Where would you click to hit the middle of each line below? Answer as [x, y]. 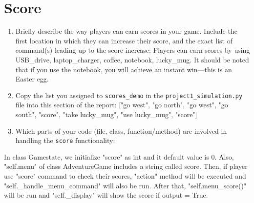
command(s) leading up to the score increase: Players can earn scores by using [133, 50]
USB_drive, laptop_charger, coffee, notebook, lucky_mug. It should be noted [132, 59]
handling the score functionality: [65, 140]
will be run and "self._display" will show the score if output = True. [106, 195]
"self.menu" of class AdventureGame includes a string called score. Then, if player [126, 166]
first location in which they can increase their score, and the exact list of [124, 40]
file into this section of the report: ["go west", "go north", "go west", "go [122, 105]
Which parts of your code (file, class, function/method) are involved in [121, 131]
